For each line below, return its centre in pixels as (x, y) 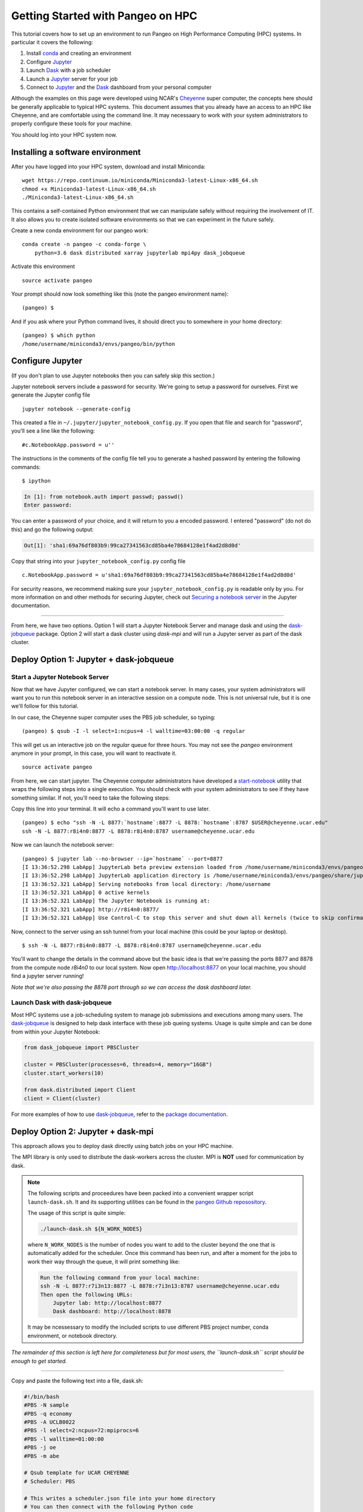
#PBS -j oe (40, 1448)
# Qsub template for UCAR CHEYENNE (77, 1473)
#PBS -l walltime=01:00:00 (64, 1439)
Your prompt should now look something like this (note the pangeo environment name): (120, 294)
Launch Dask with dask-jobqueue (61, 1003)
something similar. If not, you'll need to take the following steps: (91, 798)
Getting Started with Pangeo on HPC (104, 16)
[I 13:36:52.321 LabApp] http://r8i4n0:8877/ (91, 909)
